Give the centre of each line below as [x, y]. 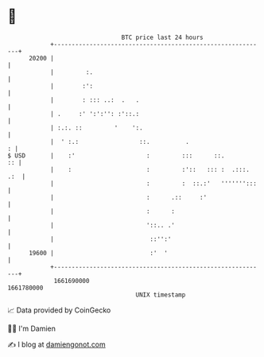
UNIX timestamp [161, 295]
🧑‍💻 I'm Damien [32, 328]
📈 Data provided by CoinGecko [59, 310]
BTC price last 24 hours [162, 37]
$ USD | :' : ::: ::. [116, 155]
